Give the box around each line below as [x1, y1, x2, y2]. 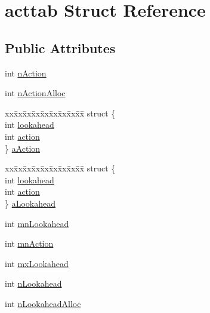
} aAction [5, 142, 41, 154]
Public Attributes [5, 38, 116, 57]
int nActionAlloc [5, 87, 66, 99]
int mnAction [5, 237, 54, 250]
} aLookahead [5, 197, 55, 209]
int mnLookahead [5, 217, 69, 229]
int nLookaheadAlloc [5, 297, 81, 309]
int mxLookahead [5, 257, 69, 269]
